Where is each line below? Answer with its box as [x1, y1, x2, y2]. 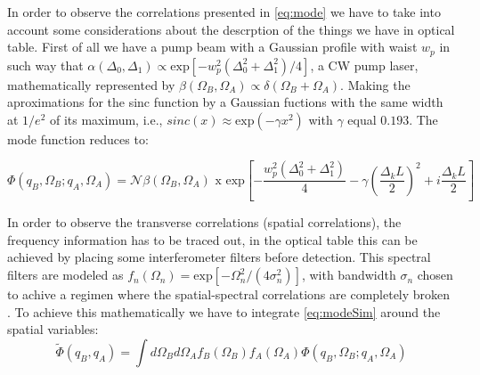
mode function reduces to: [7, 129, 149, 148]
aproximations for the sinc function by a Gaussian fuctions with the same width [7, 93, 443, 111]
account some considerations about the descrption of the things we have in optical [7, 20, 455, 38]
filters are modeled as [7, 265, 124, 284]
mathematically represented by [7, 75, 175, 94]
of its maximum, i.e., [49, 110, 163, 128]
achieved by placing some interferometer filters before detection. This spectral [7, 248, 431, 266]
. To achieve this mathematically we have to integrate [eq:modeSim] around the [7, 302, 441, 321]
